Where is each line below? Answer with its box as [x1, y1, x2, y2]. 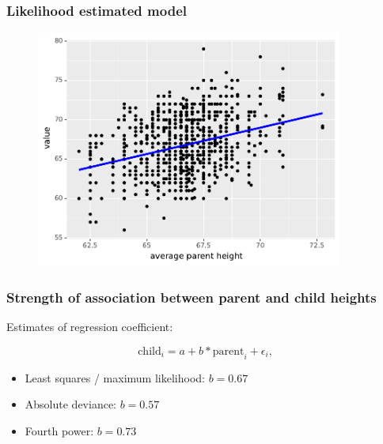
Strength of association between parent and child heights [6, 287, 377, 307]
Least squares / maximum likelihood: [25, 369, 205, 386]
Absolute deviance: [25, 396, 116, 412]
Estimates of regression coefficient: [6, 318, 173, 335]
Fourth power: [25, 422, 94, 438]
